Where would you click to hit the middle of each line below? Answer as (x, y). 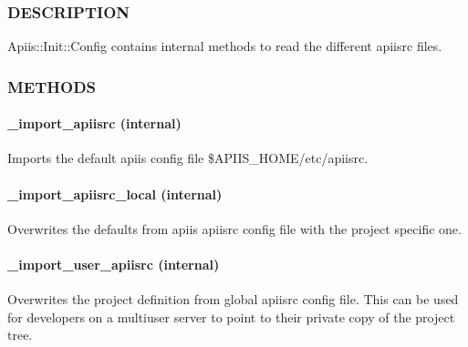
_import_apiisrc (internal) (94, 123)
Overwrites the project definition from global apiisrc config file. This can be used (233, 299)
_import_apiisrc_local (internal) (115, 194)
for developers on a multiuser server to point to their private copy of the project (231, 316)
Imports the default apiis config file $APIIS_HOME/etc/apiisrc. (188, 158)
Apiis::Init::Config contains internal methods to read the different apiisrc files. (225, 46)
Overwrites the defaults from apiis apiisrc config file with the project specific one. (234, 228)
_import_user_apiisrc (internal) (114, 265)
